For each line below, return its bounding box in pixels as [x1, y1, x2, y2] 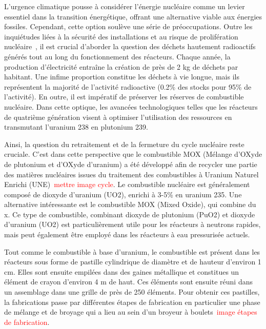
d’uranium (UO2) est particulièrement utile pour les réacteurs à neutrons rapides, [4, 219, 261, 230]
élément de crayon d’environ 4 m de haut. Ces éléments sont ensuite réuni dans [4, 276, 253, 287]
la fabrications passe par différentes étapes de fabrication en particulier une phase [4, 296, 260, 307]
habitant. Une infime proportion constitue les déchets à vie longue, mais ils [4, 71, 239, 82]
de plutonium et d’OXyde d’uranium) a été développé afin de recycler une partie [4, 158, 257, 169]
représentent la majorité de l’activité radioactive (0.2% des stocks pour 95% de [4, 81, 252, 92]
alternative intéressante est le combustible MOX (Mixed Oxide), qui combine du [4, 199, 256, 210]
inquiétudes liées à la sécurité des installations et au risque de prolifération [4, 31, 238, 42]
